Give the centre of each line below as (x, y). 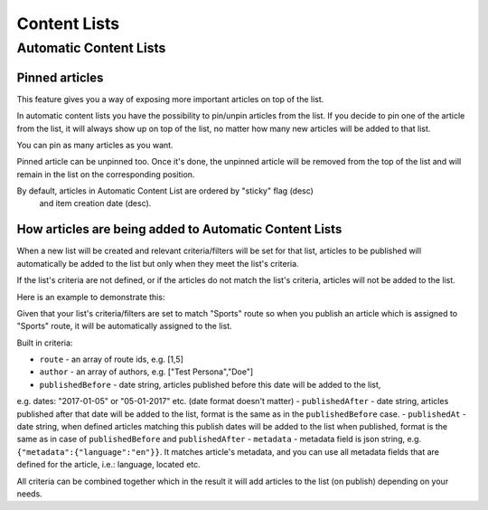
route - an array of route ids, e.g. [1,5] (112, 359)
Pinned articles (60, 77)
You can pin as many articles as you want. (95, 145)
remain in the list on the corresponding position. (106, 174)
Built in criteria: (45, 343)
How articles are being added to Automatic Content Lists (179, 229)
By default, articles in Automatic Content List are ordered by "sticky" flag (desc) (165, 191)
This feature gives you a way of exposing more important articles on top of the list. (170, 99)
